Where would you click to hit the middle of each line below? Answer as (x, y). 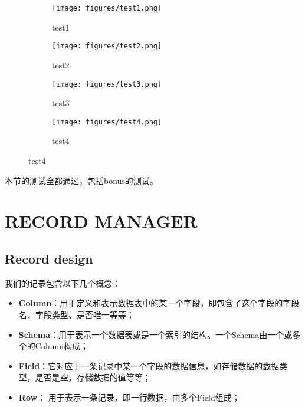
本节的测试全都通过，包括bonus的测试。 (81, 180)
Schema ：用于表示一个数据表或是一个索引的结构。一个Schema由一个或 (155, 334)
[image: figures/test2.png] (107, 46)
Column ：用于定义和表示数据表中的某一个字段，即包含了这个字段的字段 (159, 303)
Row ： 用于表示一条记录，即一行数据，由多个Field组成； (129, 397)
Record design (49, 258)
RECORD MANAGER (101, 221)
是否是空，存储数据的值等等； (93, 377)
